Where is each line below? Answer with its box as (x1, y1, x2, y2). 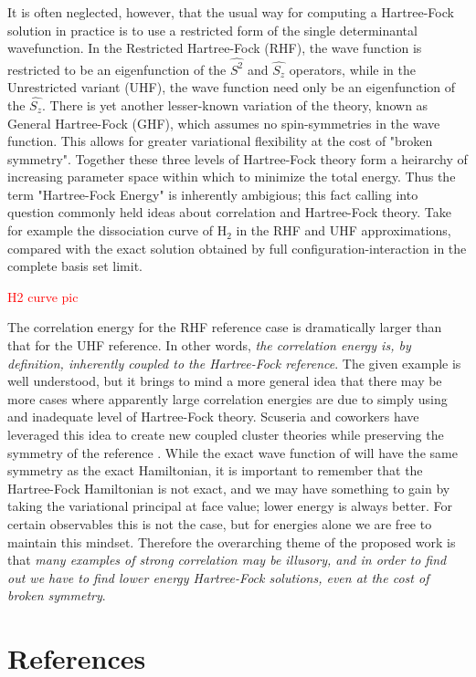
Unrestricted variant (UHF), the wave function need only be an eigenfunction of (7, 78, 456, 97)
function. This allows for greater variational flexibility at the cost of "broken (7, 131, 433, 151)
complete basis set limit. (7, 256, 143, 276)
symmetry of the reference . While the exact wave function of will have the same (7, 443, 458, 462)
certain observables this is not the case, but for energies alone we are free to (7, 514, 432, 533)
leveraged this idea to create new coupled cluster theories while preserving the (7, 425, 444, 443)
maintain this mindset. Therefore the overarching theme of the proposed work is (7, 532, 456, 551)
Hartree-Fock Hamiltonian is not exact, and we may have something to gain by (7, 478, 450, 497)
